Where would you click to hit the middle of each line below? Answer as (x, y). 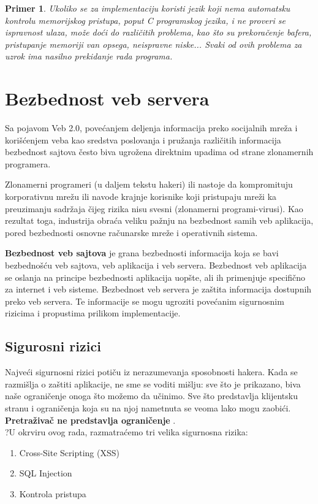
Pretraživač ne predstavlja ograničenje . (90, 420)
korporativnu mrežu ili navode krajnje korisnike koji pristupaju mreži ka (141, 197)
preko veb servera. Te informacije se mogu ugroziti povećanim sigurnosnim (145, 301)
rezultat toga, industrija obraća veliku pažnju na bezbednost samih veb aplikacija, (159, 220)
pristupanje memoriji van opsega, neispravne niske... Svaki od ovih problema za (153, 44)
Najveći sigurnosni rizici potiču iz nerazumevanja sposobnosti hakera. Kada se (151, 372)
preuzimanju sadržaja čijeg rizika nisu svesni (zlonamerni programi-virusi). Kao (154, 208)
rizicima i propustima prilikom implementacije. (93, 313)
